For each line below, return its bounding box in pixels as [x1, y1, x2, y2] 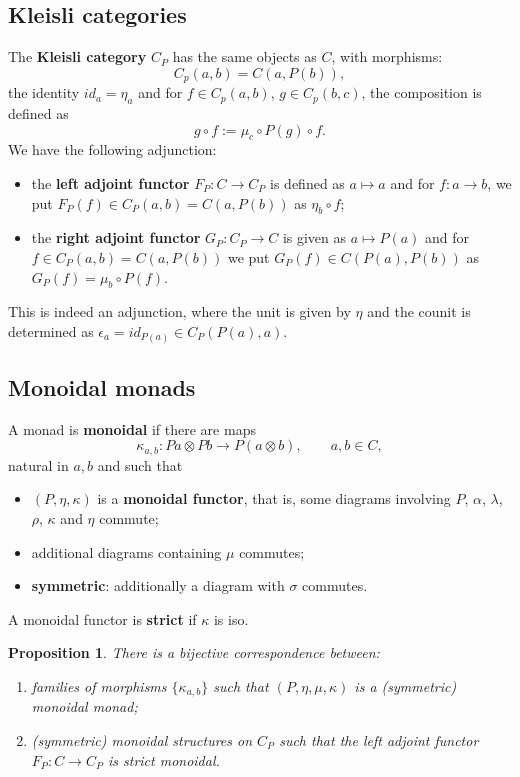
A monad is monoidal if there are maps [8, 418, 256, 439]
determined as [8, 321, 94, 341]
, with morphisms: [331, 46, 443, 67]
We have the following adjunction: [8, 139, 217, 160]
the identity [8, 82, 80, 103]
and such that [97, 454, 183, 475]
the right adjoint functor [31, 227, 201, 248]
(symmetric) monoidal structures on [31, 729, 253, 750]
